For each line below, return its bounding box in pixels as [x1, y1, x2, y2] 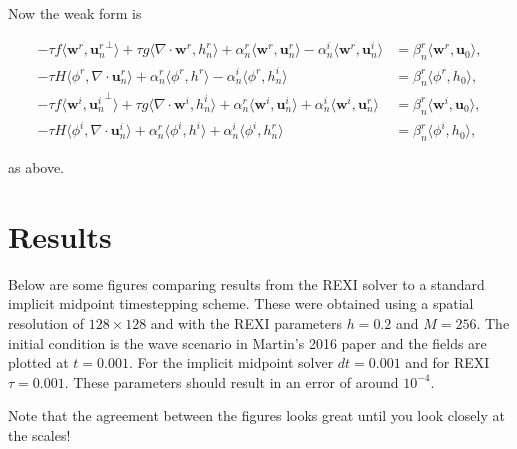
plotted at [8, 352, 69, 373]
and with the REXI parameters [150, 312, 342, 333]
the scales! [8, 424, 71, 445]
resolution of [8, 312, 84, 333]
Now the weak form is [8, 3, 142, 23]
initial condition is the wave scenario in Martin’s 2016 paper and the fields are [8, 332, 487, 353]
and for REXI [405, 352, 490, 373]
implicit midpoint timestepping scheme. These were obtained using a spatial [8, 293, 474, 314]
